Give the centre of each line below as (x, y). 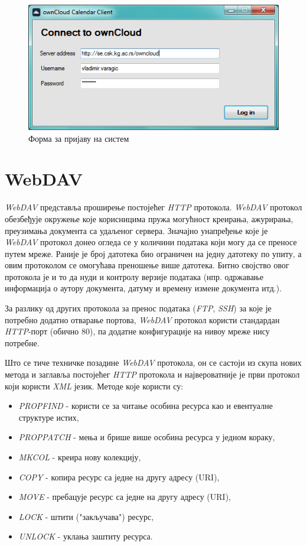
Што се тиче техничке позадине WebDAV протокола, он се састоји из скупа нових (153, 363)
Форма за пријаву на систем (79, 138)
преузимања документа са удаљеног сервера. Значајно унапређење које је (136, 230)
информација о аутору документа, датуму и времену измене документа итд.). (143, 288)
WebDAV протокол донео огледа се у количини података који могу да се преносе (151, 242)
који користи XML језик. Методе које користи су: (94, 386)
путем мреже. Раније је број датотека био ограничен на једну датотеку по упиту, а (153, 253)
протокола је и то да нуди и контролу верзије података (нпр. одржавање (134, 276)
